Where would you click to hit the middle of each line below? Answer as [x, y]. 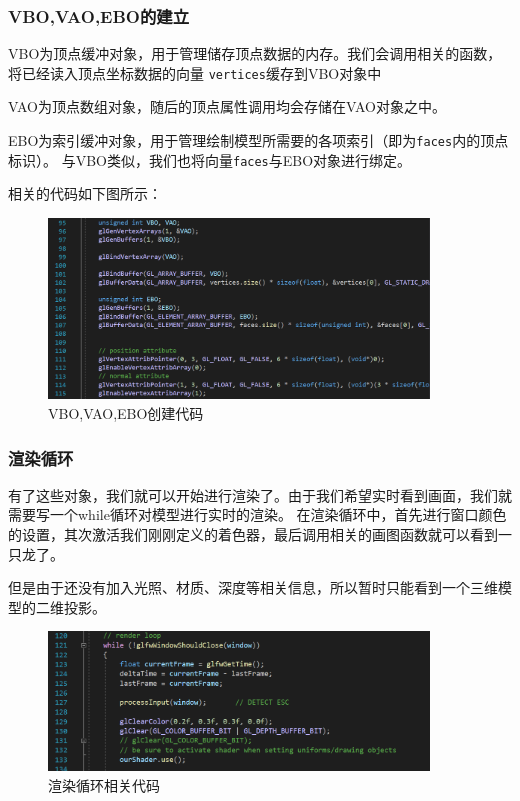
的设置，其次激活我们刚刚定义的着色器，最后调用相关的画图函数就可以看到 [253, 534]
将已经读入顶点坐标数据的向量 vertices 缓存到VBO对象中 [195, 72]
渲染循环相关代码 [104, 784]
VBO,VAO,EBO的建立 [99, 15]
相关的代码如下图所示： [85, 193]
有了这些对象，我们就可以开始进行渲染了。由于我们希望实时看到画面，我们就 [260, 494]
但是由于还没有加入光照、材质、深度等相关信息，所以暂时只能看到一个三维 [253, 587]
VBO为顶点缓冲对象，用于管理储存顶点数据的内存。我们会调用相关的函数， [255, 53]
